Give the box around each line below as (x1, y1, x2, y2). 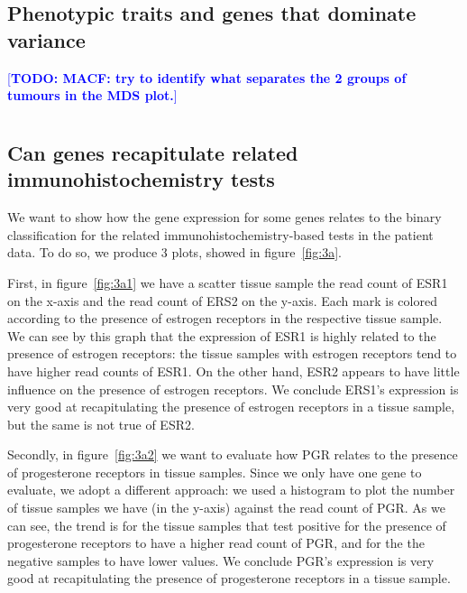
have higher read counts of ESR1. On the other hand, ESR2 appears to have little (7, 361, 460, 380)
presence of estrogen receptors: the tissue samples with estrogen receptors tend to (7, 344, 457, 363)
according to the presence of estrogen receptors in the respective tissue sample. (7, 309, 443, 328)
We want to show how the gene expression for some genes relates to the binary (7, 208, 442, 227)
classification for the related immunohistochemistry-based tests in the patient (7, 225, 434, 244)
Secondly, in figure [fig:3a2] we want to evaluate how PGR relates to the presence (7, 445, 458, 464)
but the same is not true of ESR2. (7, 414, 195, 433)
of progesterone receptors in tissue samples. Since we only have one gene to (7, 462, 422, 481)
